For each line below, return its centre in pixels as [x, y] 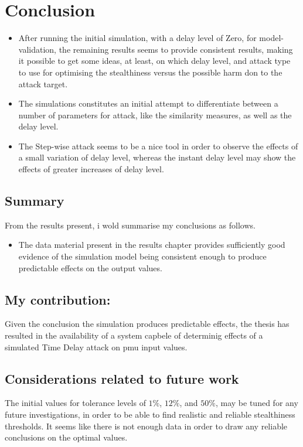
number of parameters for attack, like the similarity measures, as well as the [155, 115]
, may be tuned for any [257, 403]
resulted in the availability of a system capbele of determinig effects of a [134, 335]
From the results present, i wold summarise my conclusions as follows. [130, 225]
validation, [37, 49]
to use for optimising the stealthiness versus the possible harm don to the [150, 72]
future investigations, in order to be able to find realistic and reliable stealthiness [150, 414]
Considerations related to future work [122, 378]
